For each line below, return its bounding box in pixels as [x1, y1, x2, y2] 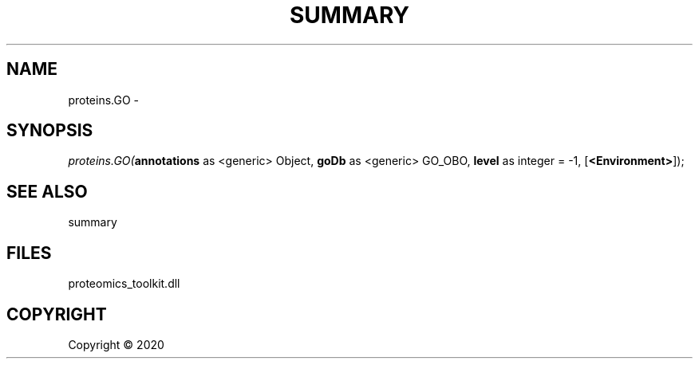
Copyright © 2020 [68, 337, 164, 351]
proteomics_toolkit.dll [68, 277, 180, 291]
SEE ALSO [6, 181, 88, 202]
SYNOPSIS [6, 120, 93, 141]
